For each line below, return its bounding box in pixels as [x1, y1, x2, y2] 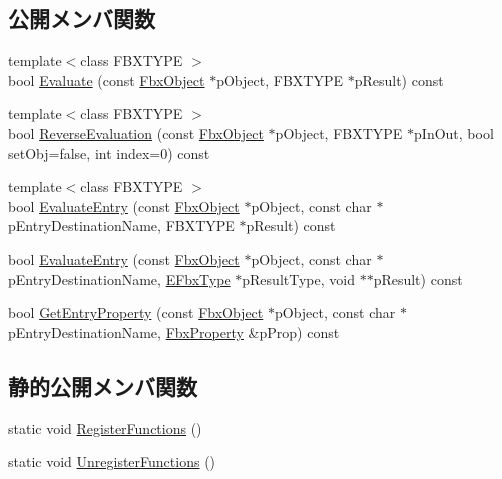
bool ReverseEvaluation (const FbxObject [8, 122, 264, 143]
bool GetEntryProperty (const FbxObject [8, 302, 264, 323]
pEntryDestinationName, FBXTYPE [8, 215, 235, 236]
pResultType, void [242, 268, 355, 289]
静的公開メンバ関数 [8, 370, 197, 401]
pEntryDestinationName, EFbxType [8, 268, 231, 289]
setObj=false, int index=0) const [8, 142, 210, 163]
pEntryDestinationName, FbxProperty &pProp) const [8, 321, 340, 342]
